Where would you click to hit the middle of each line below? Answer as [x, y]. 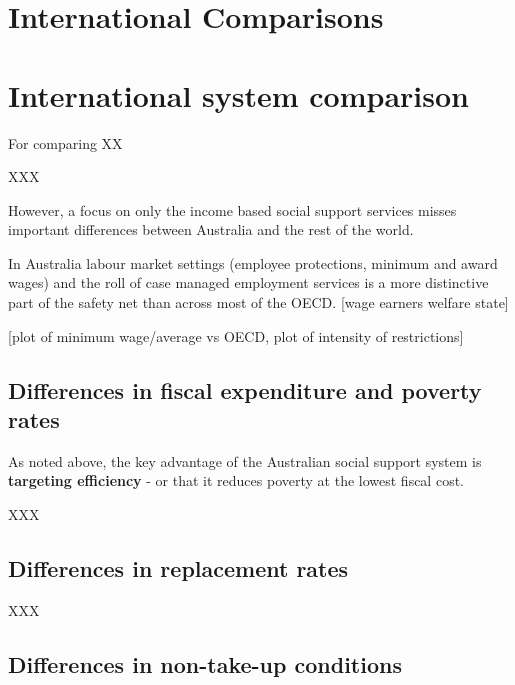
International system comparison [238, 94]
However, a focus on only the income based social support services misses [232, 209]
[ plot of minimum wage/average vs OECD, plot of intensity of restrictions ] [236, 335]
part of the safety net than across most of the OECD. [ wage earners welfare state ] [258, 302]
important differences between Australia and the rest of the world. [211, 229]
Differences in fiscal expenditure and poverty [245, 389]
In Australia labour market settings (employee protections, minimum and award [253, 262]
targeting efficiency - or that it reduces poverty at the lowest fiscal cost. [236, 480]
